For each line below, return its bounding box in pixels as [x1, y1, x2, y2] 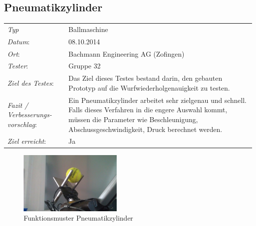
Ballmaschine [68, 24, 108, 34]
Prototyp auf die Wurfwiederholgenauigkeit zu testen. [68, 82, 230, 93]
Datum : [7, 36, 30, 46]
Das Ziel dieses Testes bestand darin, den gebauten [68, 73, 223, 83]
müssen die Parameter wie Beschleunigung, [68, 114, 198, 124]
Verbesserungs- [7, 109, 52, 120]
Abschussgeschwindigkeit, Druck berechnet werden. [68, 124, 223, 134]
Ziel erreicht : [7, 136, 46, 146]
